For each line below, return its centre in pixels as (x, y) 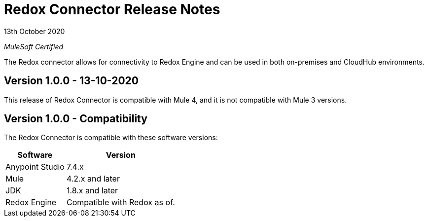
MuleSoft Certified (34, 46)
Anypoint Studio (35, 167)
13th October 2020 (35, 31)
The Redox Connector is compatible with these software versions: (111, 138)
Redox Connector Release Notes (112, 9)
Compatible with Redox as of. (121, 203)
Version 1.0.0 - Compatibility (76, 119)
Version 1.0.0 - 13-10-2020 (71, 81)
